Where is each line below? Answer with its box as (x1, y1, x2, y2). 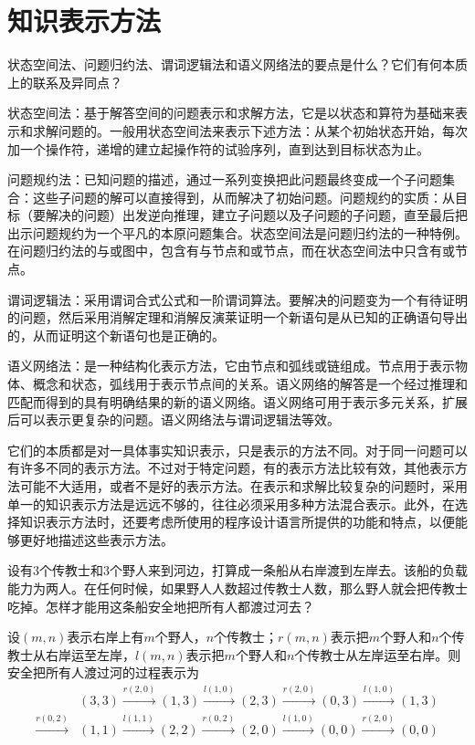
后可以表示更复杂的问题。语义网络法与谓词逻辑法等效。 (7, 410, 340, 429)
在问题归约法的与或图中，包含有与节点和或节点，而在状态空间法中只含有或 (7, 241, 455, 260)
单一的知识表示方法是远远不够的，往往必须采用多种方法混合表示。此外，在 (7, 494, 455, 513)
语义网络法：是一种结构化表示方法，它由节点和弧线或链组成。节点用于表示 (7, 356, 455, 375)
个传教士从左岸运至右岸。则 (294, 645, 461, 664)
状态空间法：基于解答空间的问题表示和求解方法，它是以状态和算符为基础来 (7, 103, 455, 122)
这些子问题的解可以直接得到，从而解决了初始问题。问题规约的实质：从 (32, 187, 455, 206)
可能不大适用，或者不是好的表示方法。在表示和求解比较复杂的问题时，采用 (19, 477, 468, 495)
